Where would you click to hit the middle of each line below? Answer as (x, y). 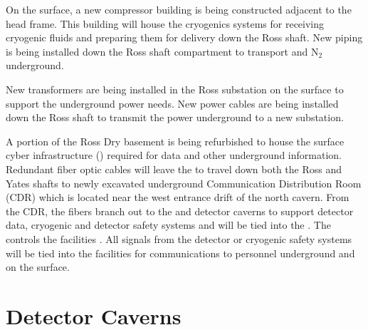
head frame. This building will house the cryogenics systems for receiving (165, 23)
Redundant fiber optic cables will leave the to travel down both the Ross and (174, 169)
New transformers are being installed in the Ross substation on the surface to (175, 89)
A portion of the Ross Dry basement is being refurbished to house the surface (175, 141)
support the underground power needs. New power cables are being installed (172, 103)
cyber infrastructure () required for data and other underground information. (174, 155)
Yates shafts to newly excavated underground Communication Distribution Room (184, 183)
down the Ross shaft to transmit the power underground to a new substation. (175, 117)
